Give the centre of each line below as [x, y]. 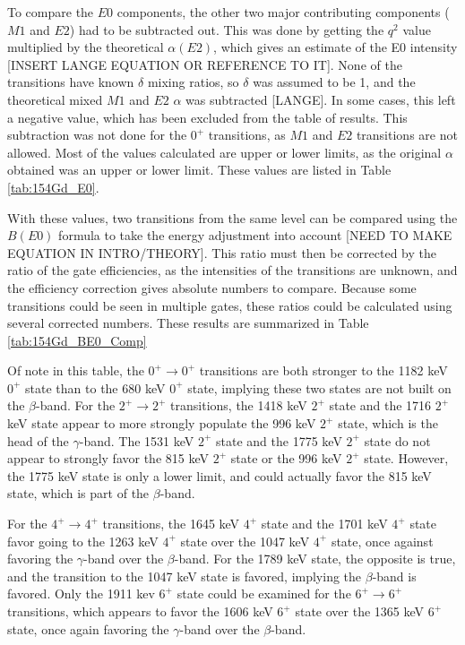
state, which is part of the [78, 493]
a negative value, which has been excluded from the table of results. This [207, 117]
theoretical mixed [55, 99]
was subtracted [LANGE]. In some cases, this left [321, 99]
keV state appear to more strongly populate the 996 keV [162, 423]
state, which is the [388, 423]
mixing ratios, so [193, 82]
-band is [394, 576]
